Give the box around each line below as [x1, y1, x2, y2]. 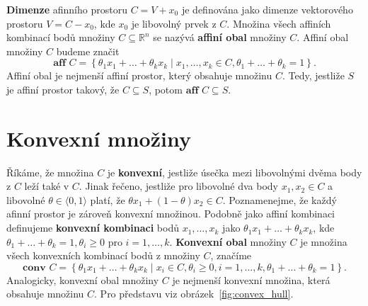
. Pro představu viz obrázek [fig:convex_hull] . [94, 286, 294, 301]
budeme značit [56, 43, 120, 58]
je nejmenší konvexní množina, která [172, 272, 330, 287]
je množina [300, 234, 347, 249]
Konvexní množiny [6, 123, 191, 152]
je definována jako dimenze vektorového [181, 2, 353, 16]
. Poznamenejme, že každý [222, 192, 337, 207]
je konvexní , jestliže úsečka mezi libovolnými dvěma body [107, 164, 362, 179]
